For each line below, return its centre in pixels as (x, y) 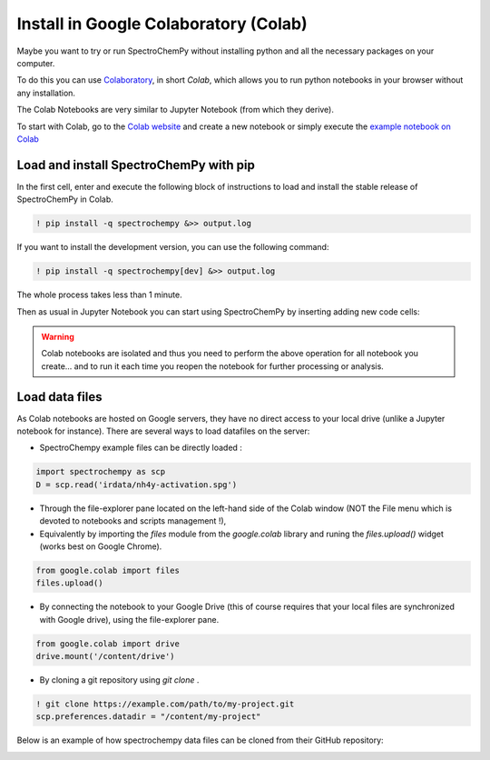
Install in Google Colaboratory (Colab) (162, 24)
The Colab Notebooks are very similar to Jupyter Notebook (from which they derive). (176, 110)
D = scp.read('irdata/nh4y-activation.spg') (137, 485)
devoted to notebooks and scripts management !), (133, 521)
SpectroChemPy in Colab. (65, 199)
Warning (58, 336)
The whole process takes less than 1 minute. (99, 295)
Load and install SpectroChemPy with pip (136, 165)
